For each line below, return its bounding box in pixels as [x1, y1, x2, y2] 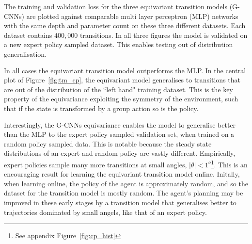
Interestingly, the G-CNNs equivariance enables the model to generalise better [4, 119, 236, 130]
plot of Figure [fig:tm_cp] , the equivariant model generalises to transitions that [4, 75, 240, 85]
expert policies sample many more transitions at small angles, [4, 159, 187, 169]
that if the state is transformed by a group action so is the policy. [4, 103, 199, 113]
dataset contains [4, 30, 52, 40]
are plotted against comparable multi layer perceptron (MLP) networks [26, 11, 238, 21]
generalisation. [4, 49, 47, 59]
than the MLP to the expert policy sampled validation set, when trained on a [4, 129, 235, 139]
